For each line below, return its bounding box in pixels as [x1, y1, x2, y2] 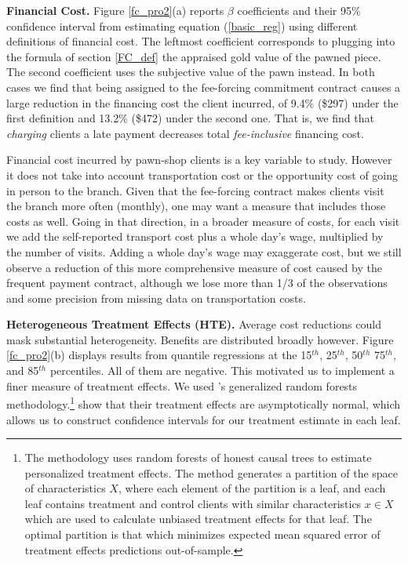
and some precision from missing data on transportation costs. [6, 289, 306, 306]
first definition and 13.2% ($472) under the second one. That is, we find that [6, 110, 374, 126]
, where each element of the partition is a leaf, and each [118, 480, 386, 496]
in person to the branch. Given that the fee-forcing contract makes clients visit [6, 182, 384, 198]
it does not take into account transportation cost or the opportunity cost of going [6, 166, 399, 183]
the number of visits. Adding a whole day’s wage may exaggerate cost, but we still [6, 243, 402, 260]
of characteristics [24, 480, 106, 496]
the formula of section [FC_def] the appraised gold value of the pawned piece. [6, 48, 381, 64]
